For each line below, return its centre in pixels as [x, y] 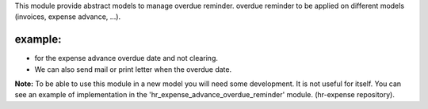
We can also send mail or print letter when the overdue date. [133, 69]
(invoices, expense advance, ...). [68, 17]
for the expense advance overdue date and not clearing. [126, 58]
